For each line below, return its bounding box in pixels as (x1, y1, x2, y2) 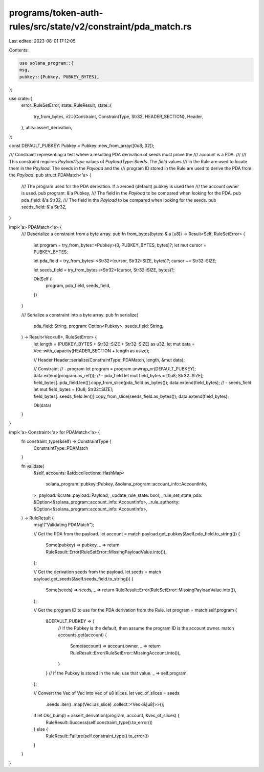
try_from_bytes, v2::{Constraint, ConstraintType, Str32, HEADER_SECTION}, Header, (33, 113, 203, 120)
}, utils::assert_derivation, (21, 125, 73, 131)
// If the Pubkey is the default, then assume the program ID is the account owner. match (58, 625, 234, 631)
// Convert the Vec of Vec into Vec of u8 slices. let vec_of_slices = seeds (33, 690, 180, 696)
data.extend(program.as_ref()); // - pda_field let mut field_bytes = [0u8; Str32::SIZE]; (33, 373, 204, 379)
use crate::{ (9, 96, 33, 101)
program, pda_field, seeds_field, (45, 283, 110, 289)
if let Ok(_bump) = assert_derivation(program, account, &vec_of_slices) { (33, 713, 180, 719)
